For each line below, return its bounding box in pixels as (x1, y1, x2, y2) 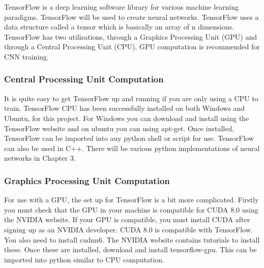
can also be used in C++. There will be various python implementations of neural (4, 142, 260, 153)
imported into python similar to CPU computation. (4, 254, 164, 264)
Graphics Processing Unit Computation (4, 174, 170, 187)
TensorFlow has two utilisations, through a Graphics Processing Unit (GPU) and (4, 31, 257, 42)
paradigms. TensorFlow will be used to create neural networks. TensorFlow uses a (4, 11, 259, 22)
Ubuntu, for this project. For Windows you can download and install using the (4, 112, 249, 123)
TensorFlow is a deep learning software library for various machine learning (4, 2, 239, 12)
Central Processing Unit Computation (4, 73, 164, 85)
